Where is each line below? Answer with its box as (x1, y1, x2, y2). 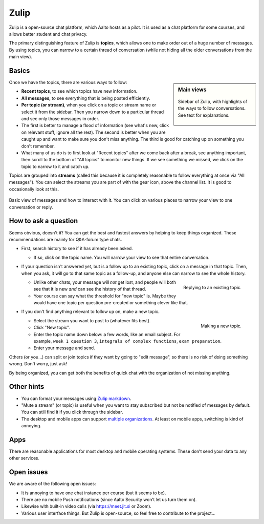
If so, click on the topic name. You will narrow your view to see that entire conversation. (33, 254, 210, 260)
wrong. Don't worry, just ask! (9, 361, 67, 367)
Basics (9, 66, 30, 75)
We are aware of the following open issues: (9, 481, 96, 487)
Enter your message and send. (33, 345, 95, 351)
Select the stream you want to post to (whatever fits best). (33, 317, 151, 323)
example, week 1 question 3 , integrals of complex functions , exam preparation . (33, 338, 222, 344)
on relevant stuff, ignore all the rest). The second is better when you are (21, 129, 166, 135)
